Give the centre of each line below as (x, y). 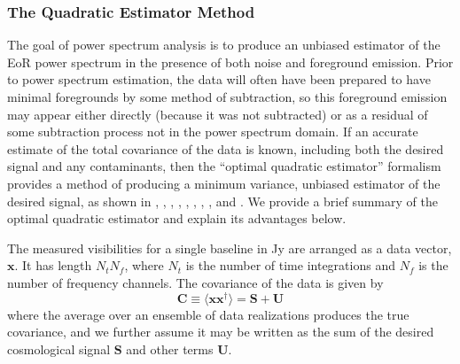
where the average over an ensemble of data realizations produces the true (208, 314)
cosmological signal (59, 349)
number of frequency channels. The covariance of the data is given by (195, 282)
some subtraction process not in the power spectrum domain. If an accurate (213, 132)
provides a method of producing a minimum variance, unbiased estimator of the (224, 183)
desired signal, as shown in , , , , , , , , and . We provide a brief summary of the (222, 201)
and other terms (170, 349)
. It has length (53, 265)
